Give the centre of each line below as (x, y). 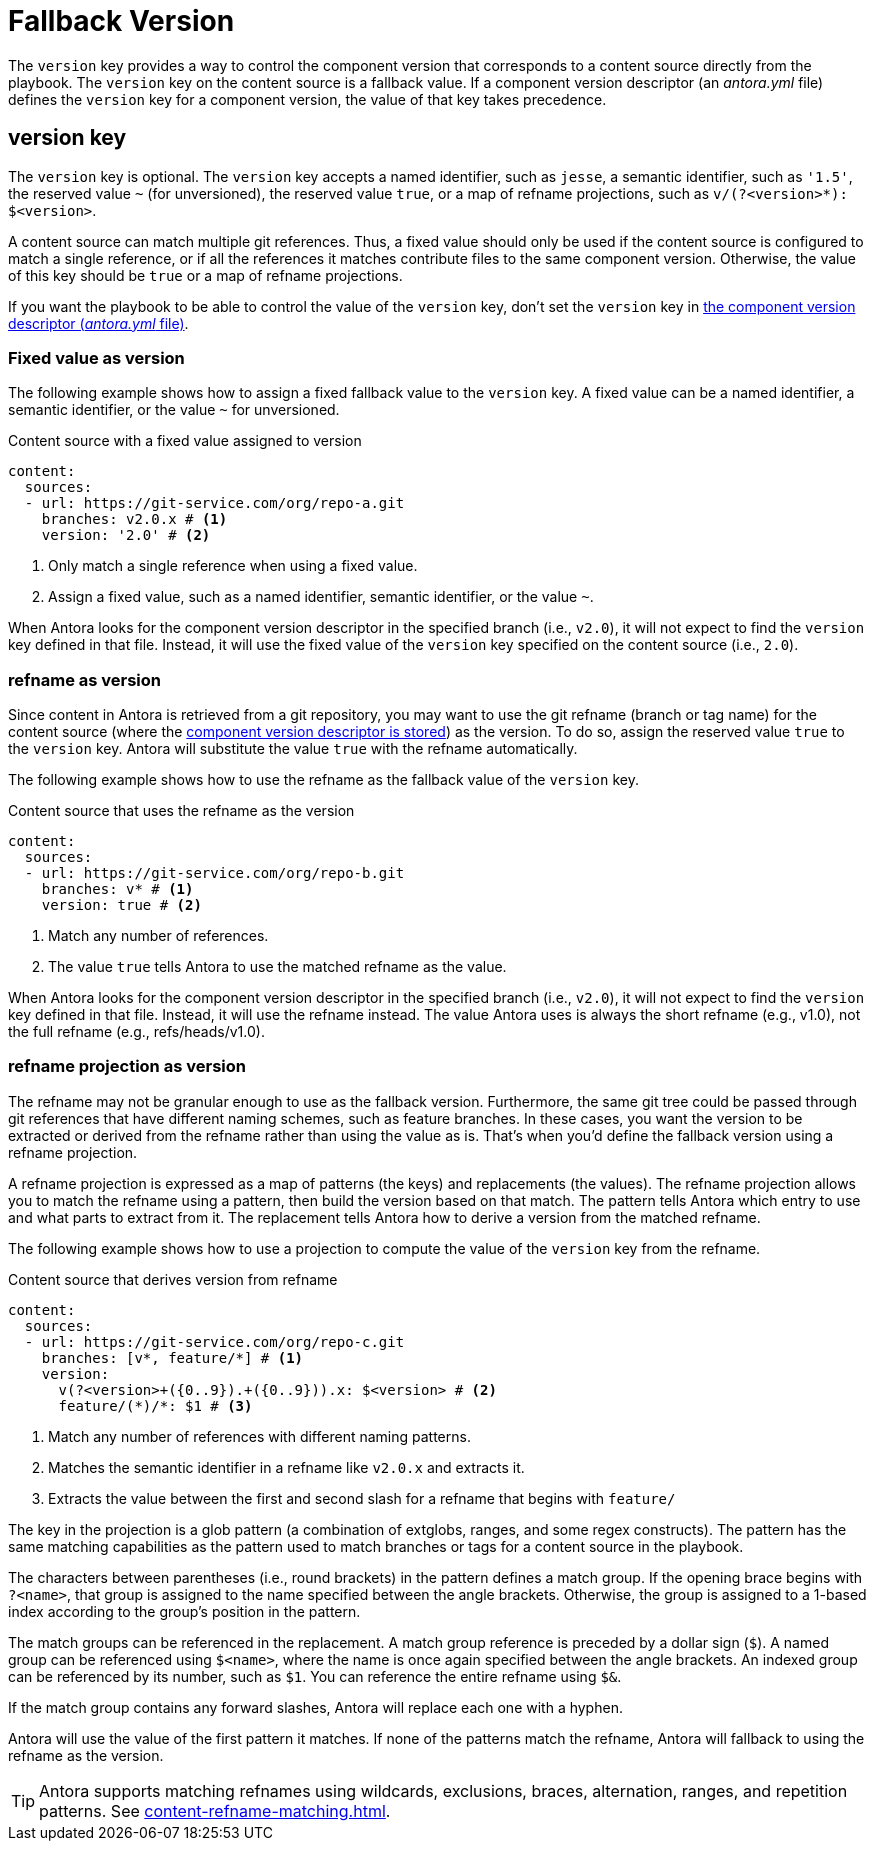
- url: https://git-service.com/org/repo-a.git (214, 503)
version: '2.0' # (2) (126, 535)
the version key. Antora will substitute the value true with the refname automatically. (293, 749)
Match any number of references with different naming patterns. (259, 1436)
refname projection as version (127, 1066)
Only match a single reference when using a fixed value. (233, 566)
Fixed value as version (96, 357)
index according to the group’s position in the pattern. (184, 1611)
